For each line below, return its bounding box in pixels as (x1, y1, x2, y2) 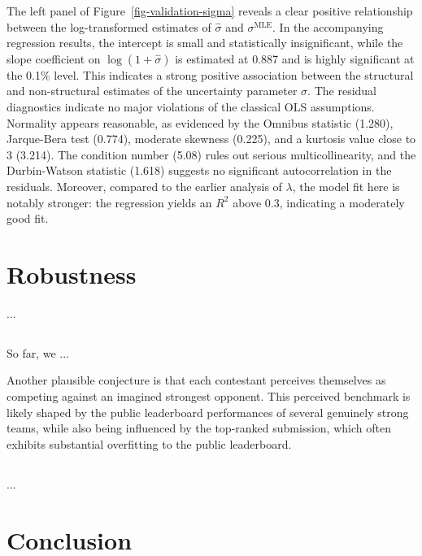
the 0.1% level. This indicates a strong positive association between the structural (7, 66, 414, 83)
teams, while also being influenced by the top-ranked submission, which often (7, 419, 391, 437)
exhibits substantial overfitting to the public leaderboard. (7, 435, 292, 452)
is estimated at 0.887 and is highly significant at (175, 50, 415, 67)
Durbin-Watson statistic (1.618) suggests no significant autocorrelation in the (7, 162, 392, 179)
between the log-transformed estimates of (7, 18, 211, 35)
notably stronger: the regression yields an (7, 193, 212, 211)
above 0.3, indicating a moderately (233, 193, 405, 211)
